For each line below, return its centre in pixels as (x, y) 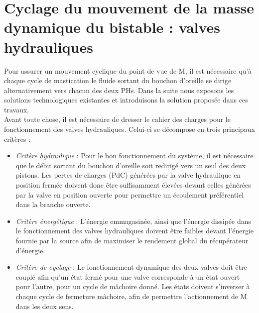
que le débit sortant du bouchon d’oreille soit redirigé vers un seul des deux (131, 165)
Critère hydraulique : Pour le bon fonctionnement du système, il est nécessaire (134, 156)
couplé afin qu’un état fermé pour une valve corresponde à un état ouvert (128, 276)
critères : (17, 139)
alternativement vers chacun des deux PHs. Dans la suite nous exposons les (119, 90)
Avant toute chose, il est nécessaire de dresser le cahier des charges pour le (117, 119)
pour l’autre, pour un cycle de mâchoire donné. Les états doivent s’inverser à (133, 286)
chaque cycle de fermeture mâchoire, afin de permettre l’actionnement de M (131, 296)
